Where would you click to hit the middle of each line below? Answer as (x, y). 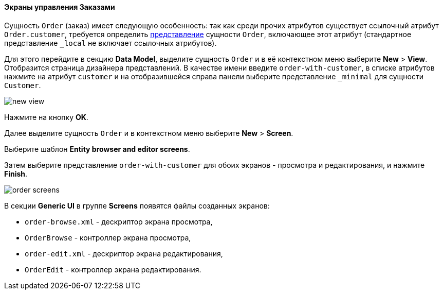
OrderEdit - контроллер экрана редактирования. (113, 269)
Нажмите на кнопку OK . (46, 117)
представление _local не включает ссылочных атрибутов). (110, 43)
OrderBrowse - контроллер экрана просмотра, (108, 237)
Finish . (16, 174)
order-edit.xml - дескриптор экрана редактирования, (124, 253)
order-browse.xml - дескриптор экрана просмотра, (119, 221)
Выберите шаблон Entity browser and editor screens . (97, 149)
